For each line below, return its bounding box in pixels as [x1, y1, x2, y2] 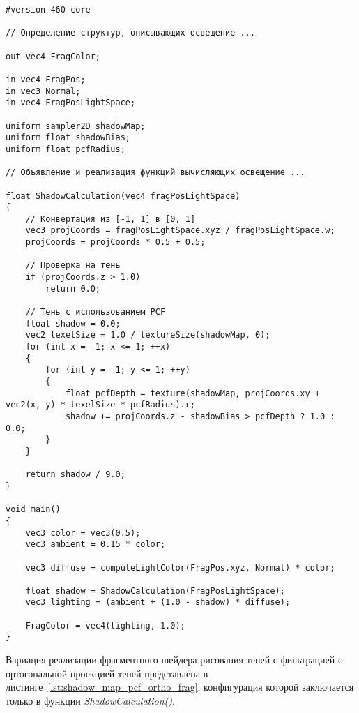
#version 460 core [6, 5, 91, 15]
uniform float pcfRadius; [6, 144, 125, 154]
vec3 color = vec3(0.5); [25, 527, 141, 538]
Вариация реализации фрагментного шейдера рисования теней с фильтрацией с [6, 652, 343, 667]
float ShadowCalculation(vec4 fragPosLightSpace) [6, 190, 240, 201]
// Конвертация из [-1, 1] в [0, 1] [25, 213, 196, 224]
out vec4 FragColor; [6, 51, 101, 61]
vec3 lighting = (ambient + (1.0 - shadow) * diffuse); [25, 597, 291, 608]
